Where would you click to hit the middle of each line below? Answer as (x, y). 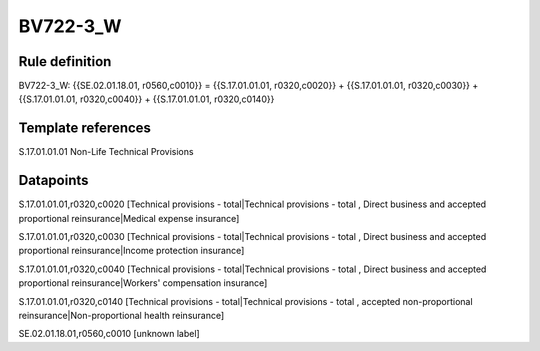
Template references (85, 128)
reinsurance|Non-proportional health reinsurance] (121, 315)
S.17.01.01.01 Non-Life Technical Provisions (106, 152)
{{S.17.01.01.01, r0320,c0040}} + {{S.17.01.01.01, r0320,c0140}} (146, 99)
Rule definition (65, 61)
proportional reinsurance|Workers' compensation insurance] (143, 283)
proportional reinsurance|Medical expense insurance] (129, 218)
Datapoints (53, 180)
